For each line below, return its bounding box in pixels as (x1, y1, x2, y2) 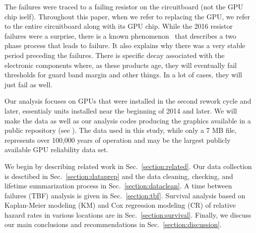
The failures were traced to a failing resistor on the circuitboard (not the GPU (4, 1, 244, 11)
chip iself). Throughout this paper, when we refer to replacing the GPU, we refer (4, 11, 251, 21)
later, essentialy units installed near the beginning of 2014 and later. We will (4, 105, 237, 116)
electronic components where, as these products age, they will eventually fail (4, 59, 237, 70)
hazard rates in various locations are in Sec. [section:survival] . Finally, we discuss (4, 209, 252, 220)
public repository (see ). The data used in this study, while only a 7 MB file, (4, 125, 237, 135)
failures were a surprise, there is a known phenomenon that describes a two (4, 30, 236, 41)
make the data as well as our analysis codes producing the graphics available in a (4, 115, 251, 125)
